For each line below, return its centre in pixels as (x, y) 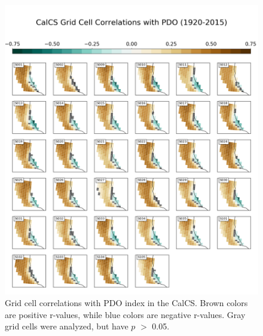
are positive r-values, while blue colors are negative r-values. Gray (125, 314)
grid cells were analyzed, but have (67, 326)
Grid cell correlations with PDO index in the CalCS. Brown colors (126, 303)
